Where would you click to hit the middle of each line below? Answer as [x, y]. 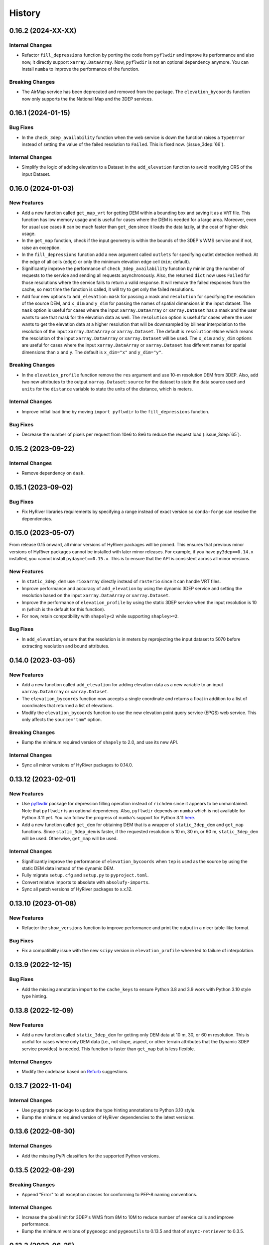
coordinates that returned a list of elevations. [68, 706]
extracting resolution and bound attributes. [66, 646]
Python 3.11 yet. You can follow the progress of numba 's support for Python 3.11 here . [108, 818]
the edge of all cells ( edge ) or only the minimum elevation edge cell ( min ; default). [106, 261]
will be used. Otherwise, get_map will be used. [70, 839]
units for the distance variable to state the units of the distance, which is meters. [107, 389]
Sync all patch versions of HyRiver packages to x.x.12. [77, 889]
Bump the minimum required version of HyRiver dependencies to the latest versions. [108, 1117]
